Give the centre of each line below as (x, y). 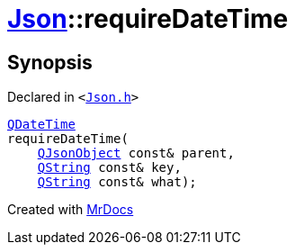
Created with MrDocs (71, 210)
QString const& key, (109, 168)
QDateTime (41, 125)
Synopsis (50, 62)
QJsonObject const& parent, (136, 153)
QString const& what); (117, 182)
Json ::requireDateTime (148, 19)
